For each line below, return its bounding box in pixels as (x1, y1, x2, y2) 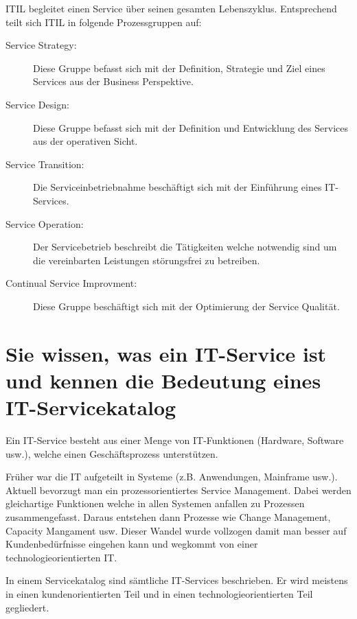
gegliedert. (5, 600, 49, 614)
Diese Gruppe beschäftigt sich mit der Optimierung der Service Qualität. (33, 299, 340, 313)
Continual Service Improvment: (5, 276, 137, 290)
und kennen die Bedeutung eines (5, 366, 321, 394)
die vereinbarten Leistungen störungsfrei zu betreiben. (33, 253, 260, 267)
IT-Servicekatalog (5, 393, 176, 421)
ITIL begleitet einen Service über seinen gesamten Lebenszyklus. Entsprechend (5, 1, 337, 15)
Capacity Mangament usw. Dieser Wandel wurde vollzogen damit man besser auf (5, 523, 347, 537)
